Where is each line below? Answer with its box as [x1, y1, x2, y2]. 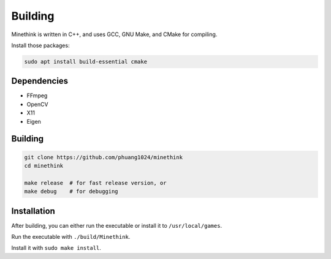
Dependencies [11, 76, 69, 86]
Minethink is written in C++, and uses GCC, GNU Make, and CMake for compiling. [11, 31, 218, 38]
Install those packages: [11, 42, 70, 49]
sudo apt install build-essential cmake [24, 58, 147, 65]
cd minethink [24, 162, 64, 169]
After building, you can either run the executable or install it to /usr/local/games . [11, 222, 223, 229]
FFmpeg [26, 92, 48, 99]
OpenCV [26, 100, 48, 108]
